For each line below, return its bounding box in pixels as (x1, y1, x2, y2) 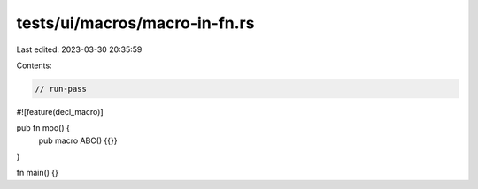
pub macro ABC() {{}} (38, 135, 118, 146)
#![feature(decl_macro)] (16, 106, 104, 117)
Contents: (16, 60, 52, 71)
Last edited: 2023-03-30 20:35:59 (16, 44, 143, 55)
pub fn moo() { (16, 123, 70, 133)
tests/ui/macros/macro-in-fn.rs (16, 13, 255, 33)
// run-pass (35, 84, 88, 94)
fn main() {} (16, 168, 59, 178)
